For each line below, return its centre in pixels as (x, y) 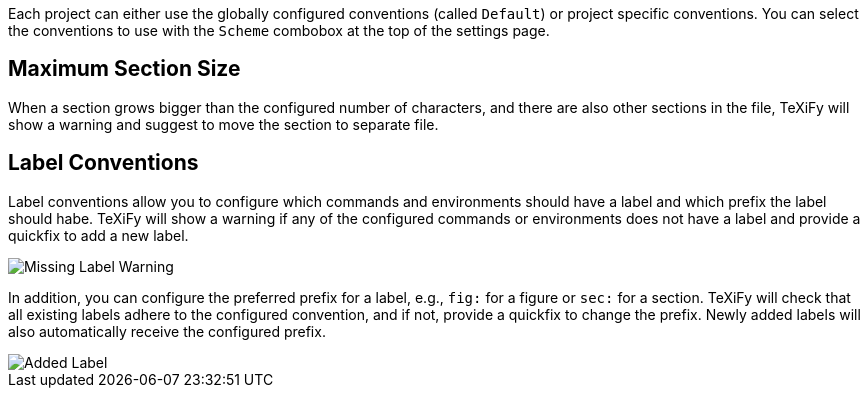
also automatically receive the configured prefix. (167, 331)
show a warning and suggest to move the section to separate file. (223, 124)
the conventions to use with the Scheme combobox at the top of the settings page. (279, 30)
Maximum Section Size (124, 69)
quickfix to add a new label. (98, 235)
